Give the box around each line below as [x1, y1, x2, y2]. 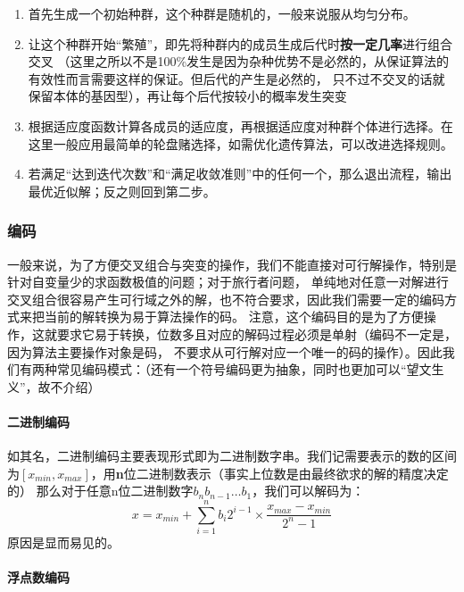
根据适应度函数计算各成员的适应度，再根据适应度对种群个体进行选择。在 [28, 116, 453, 135]
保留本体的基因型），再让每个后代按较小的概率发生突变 [28, 87, 347, 105]
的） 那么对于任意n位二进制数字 [7, 481, 194, 500]
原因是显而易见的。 [7, 533, 120, 552]
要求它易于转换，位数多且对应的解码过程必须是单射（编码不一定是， [56, 324, 457, 343]
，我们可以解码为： [252, 481, 365, 500]
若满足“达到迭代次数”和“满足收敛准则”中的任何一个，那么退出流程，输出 [28, 164, 452, 183]
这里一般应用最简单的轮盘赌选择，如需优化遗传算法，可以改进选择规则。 [28, 134, 453, 153]
